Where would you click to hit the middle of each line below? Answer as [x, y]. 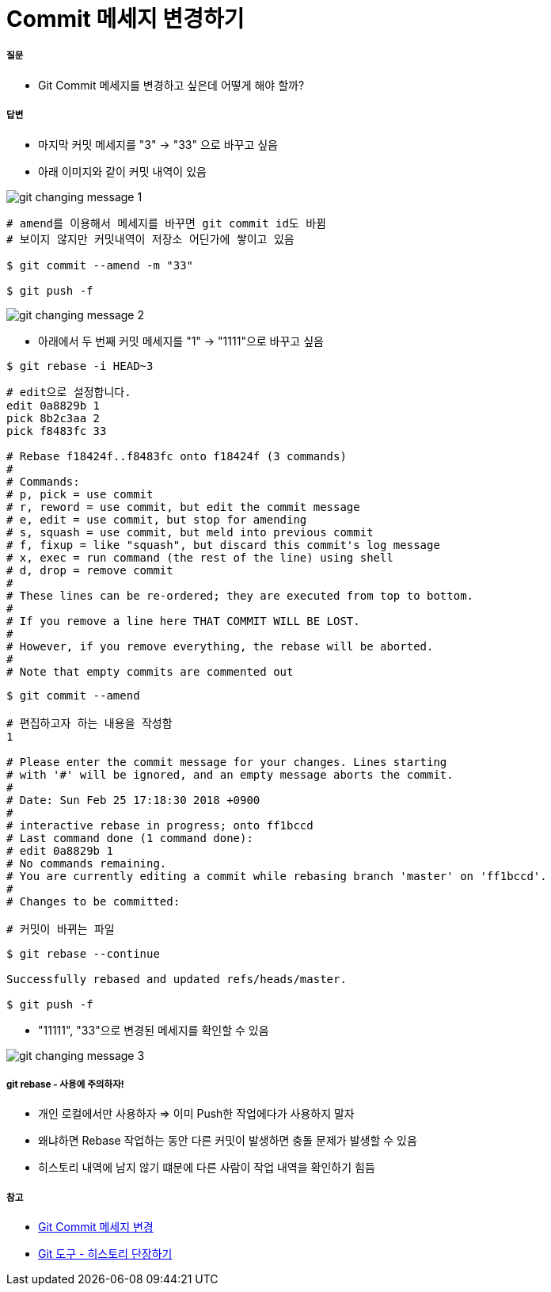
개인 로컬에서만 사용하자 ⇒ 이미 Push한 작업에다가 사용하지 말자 [196, 1114]
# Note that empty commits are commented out [150, 671]
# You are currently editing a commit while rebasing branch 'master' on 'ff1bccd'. [277, 876]
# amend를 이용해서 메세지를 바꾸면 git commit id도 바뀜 [166, 223]
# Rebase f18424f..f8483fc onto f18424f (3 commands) [177, 456]
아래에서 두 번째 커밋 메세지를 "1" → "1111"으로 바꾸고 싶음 [181, 341]
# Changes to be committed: [93, 901]
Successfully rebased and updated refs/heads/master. [177, 979]
